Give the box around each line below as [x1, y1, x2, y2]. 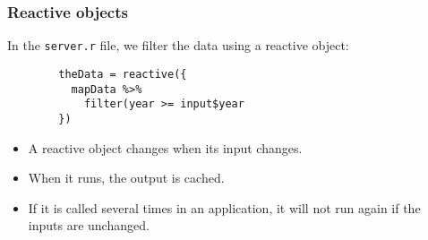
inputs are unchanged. [28, 216, 150, 235]
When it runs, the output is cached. [28, 168, 225, 187]
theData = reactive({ [58, 67, 187, 81]
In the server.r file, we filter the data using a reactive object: [7, 36, 349, 55]
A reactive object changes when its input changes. [28, 138, 303, 157]
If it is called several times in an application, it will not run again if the [28, 198, 421, 217]
